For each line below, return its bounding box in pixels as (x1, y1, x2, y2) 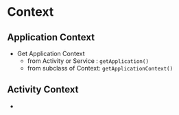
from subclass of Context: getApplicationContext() (27, 64, 174, 72)
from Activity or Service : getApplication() (27, 57, 150, 65)
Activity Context (7, 84, 79, 96)
